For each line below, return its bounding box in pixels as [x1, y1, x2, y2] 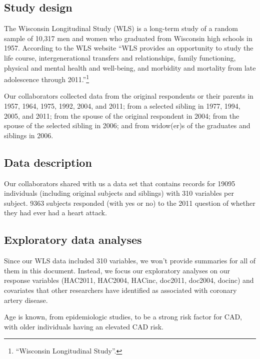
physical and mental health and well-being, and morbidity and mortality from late [4, 62, 256, 73]
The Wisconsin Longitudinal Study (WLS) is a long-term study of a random [4, 23, 238, 34]
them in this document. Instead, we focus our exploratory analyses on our [4, 265, 230, 275]
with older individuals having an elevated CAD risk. [4, 321, 163, 331]
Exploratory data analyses [4, 232, 142, 247]
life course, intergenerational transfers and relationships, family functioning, [4, 52, 236, 63]
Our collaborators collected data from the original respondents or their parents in [4, 91, 253, 101]
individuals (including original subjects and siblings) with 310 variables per [4, 188, 234, 198]
